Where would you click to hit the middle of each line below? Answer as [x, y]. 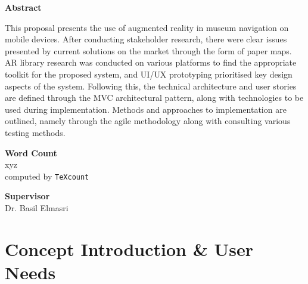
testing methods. [35, 132]
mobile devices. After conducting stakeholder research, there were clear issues [146, 39]
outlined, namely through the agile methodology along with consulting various [148, 121]
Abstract [23, 7]
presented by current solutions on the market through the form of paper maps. [148, 50]
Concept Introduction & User [129, 248]
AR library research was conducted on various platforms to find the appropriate [151, 62]
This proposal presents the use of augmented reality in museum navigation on [147, 27]
